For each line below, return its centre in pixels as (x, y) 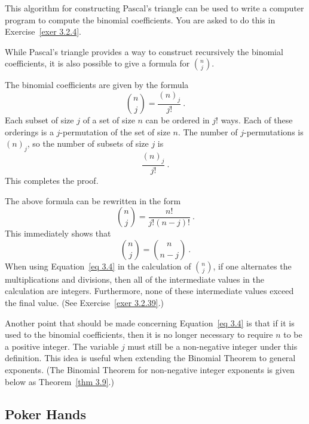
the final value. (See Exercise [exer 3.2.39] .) (84, 302)
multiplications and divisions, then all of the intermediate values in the (134, 279)
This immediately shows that (58, 233)
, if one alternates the (252, 266)
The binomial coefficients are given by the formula (97, 85)
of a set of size (109, 120)
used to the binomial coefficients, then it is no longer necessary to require (139, 334)
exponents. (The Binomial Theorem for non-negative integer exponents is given (150, 369)
